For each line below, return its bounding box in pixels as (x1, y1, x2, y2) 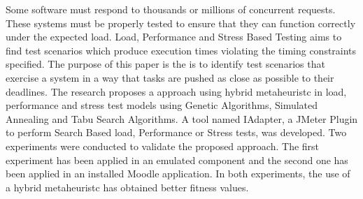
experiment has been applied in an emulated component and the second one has (6, 152, 348, 167)
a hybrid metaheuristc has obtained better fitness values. (6, 179, 249, 194)
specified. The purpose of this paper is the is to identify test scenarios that (6, 57, 325, 71)
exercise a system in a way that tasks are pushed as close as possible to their (6, 70, 334, 84)
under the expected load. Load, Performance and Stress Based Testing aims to (6, 29, 342, 44)
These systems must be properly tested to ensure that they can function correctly (6, 15, 356, 30)
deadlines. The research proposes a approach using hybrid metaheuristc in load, (6, 84, 347, 98)
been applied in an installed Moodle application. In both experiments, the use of (6, 166, 350, 181)
